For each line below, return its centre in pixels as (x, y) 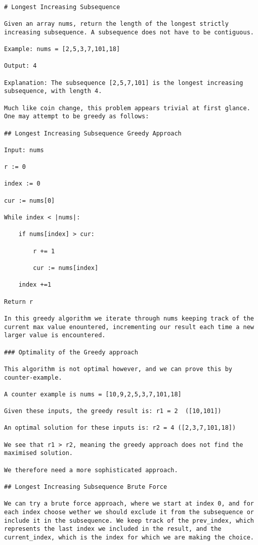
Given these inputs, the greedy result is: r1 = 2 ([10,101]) (113, 411)
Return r (19, 302)
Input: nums (24, 150)
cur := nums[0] (30, 200)
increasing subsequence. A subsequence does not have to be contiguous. (129, 32)
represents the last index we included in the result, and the (113, 529)
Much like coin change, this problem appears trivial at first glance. (127, 108)
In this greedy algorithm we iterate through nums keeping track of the (129, 318)
